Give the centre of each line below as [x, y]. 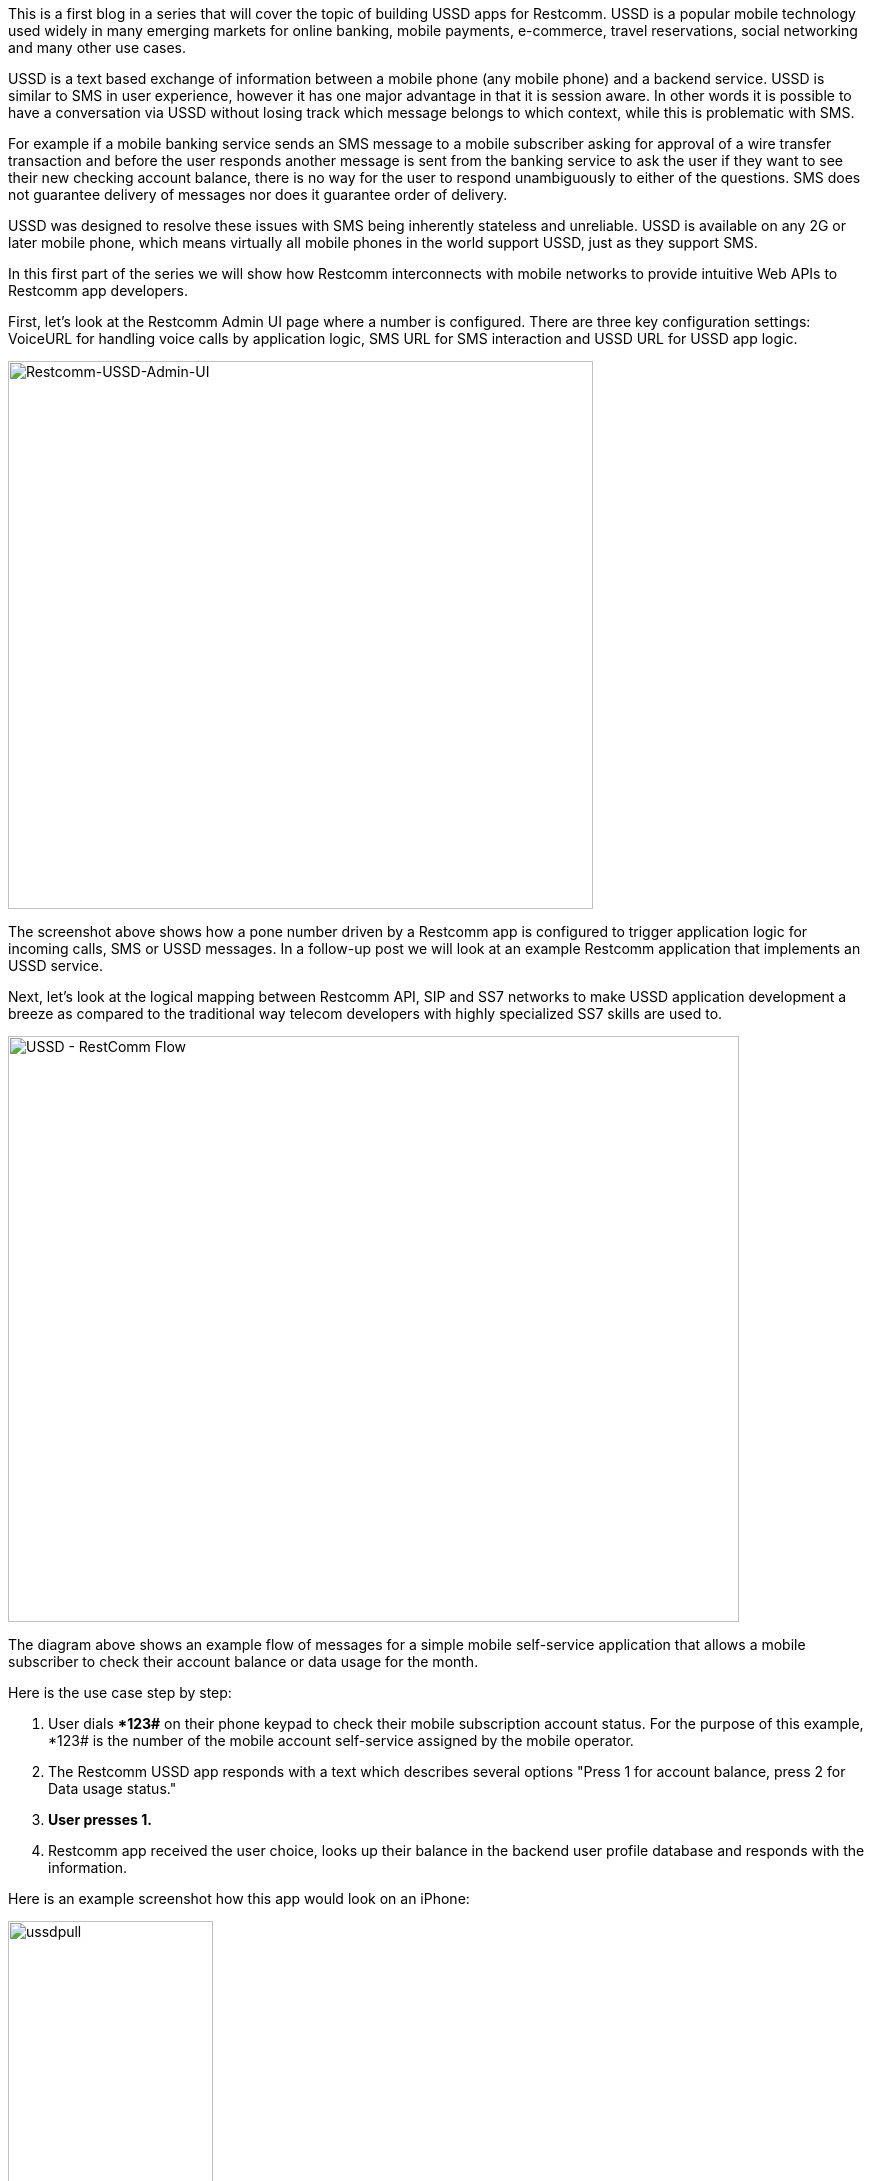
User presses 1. [100, 1819]
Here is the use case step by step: [120, 1692]
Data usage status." [112, 1788]
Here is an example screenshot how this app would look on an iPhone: [239, 1898]
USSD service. [55, 965]
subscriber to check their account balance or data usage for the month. [243, 1661]
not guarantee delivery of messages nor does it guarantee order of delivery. [258, 194]
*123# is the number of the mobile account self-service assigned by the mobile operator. [341, 1740]
